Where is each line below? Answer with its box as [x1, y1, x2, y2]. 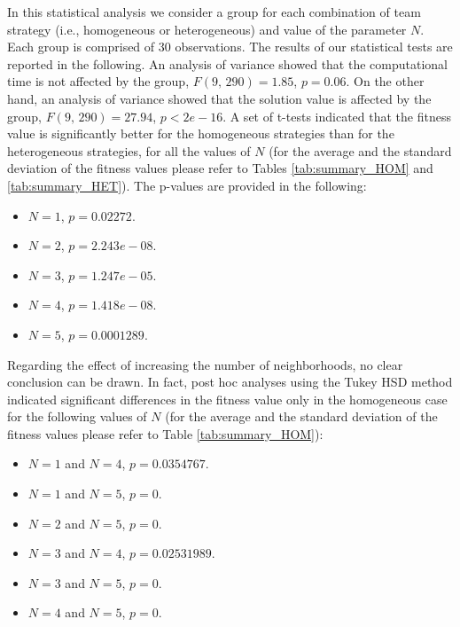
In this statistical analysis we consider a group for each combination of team [7, 3, 421, 20]
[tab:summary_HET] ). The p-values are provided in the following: [7, 176, 367, 194]
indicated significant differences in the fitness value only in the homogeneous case [7, 389, 448, 408]
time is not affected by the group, [7, 72, 190, 90]
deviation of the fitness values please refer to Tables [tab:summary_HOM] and [7, 159, 433, 177]
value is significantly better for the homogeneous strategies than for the [7, 124, 394, 143]
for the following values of [7, 407, 147, 426]
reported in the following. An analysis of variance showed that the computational [7, 54, 448, 73]
